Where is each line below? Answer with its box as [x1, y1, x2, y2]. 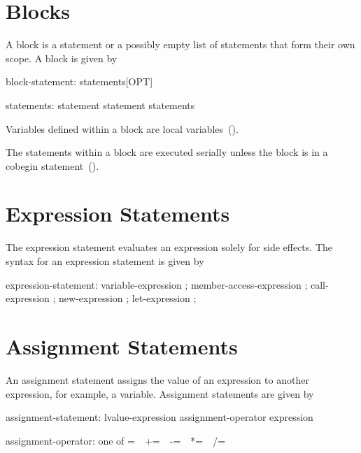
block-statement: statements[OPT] [6, 74, 153, 89]
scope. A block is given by [6, 50, 118, 65]
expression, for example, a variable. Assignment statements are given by [6, 386, 314, 401]
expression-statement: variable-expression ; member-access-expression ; [6, 277, 308, 292]
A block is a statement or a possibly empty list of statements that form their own [6, 37, 355, 52]
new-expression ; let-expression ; [59, 291, 197, 305]
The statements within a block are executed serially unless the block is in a [6, 145, 328, 159]
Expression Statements [6, 199, 230, 228]
